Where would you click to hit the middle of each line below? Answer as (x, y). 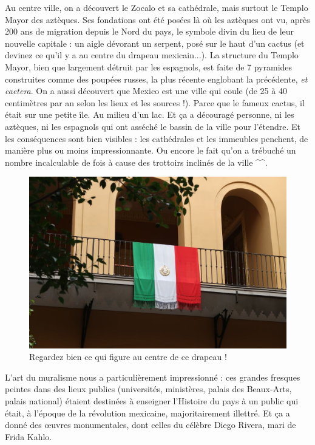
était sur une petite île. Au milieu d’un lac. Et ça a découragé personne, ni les (150, 114)
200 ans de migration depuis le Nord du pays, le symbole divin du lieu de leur (150, 31)
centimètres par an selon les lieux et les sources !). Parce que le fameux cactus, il (155, 102)
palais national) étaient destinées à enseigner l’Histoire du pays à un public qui (152, 401)
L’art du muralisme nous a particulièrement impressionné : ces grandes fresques (153, 377)
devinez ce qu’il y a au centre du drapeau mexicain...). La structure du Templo (152, 55)
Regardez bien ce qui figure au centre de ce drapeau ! (128, 357)
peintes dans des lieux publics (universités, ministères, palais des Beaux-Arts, (148, 389)
